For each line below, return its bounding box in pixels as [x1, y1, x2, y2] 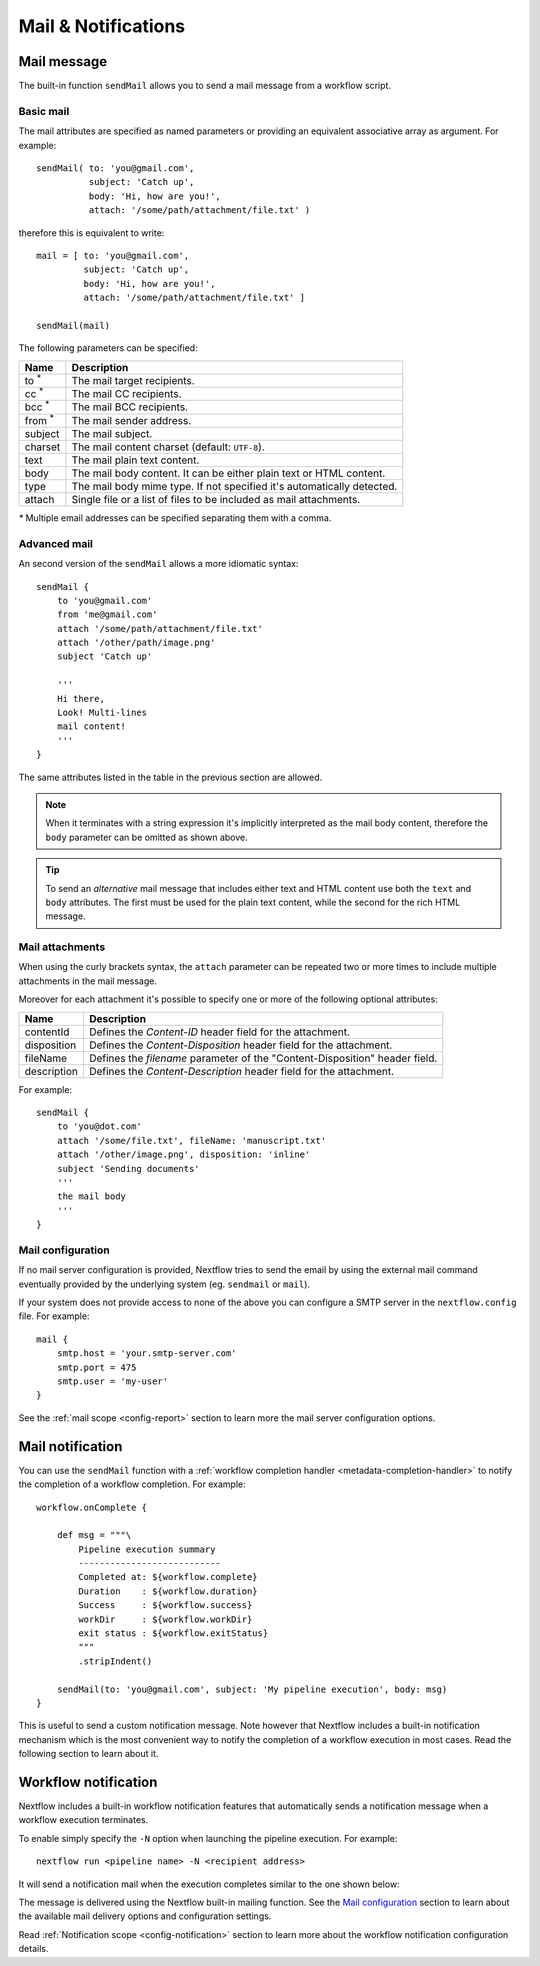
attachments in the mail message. [18, 975, 157, 987]
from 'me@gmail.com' [56, 609, 158, 620]
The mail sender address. [71, 413, 192, 427]
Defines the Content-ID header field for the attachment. [88, 1025, 350, 1039]
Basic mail [18, 104, 70, 118]
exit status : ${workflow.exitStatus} [78, 1628, 269, 1639]
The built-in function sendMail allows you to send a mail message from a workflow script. [18, 80, 392, 92]
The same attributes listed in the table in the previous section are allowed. [18, 771, 323, 783]
